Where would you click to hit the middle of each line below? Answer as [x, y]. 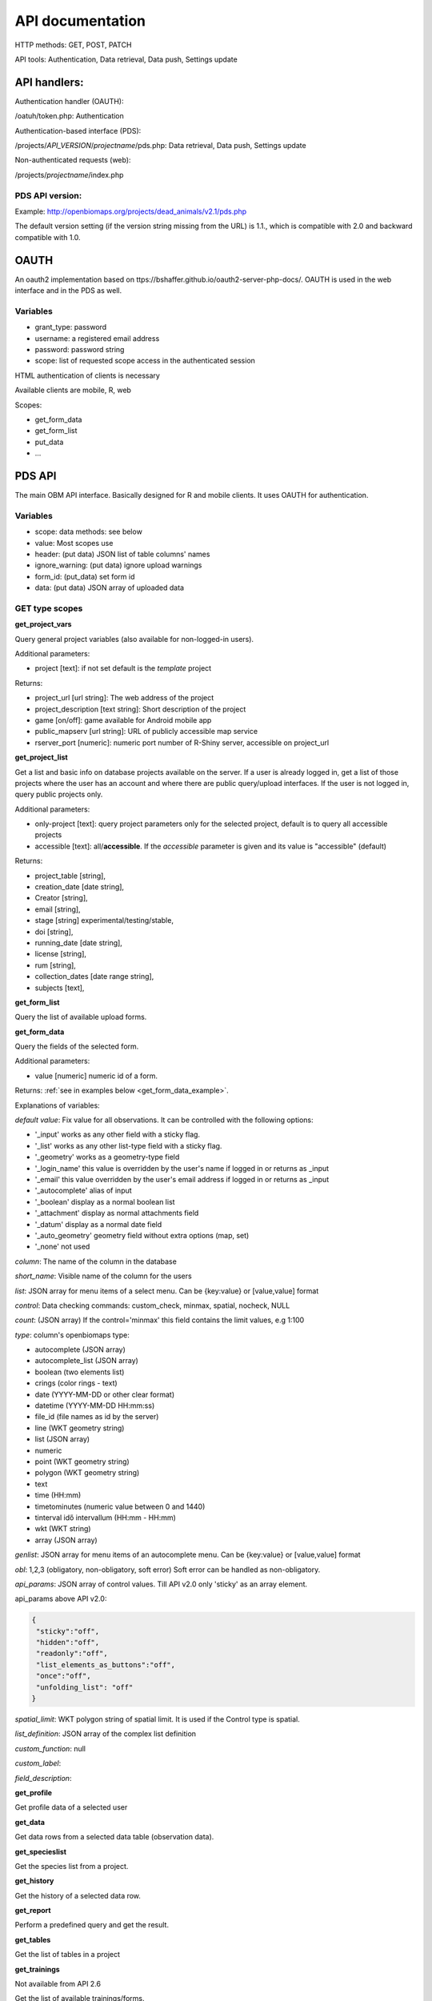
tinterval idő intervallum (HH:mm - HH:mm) [105, 1518]
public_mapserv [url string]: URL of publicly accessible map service [146, 732]
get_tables [33, 1939]
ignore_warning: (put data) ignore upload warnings [118, 565]
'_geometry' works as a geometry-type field [107, 1157]
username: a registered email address [97, 338]
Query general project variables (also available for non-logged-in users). [134, 639]
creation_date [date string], [79, 887]
